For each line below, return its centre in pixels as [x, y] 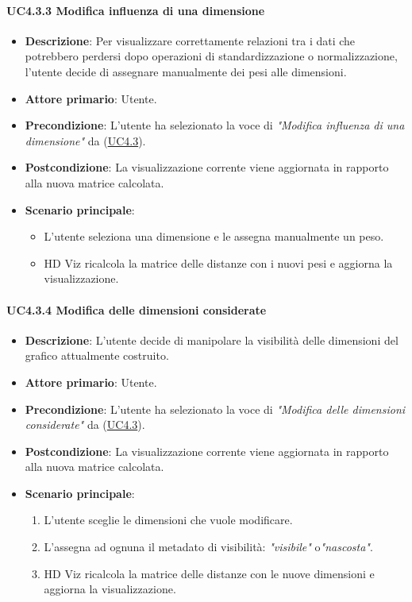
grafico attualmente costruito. [97, 355]
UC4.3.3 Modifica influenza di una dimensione [136, 10]
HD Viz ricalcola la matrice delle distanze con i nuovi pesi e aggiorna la [218, 262]
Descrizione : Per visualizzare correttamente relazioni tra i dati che [190, 40]
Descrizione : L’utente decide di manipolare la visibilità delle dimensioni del [212, 340]
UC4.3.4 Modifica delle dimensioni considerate [137, 309]
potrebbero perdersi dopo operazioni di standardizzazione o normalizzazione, [211, 56]
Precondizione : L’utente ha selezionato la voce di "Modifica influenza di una [215, 125]
